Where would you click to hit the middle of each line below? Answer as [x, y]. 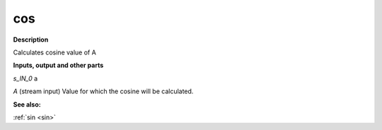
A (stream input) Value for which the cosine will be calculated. [103, 91]
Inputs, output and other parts [58, 65]
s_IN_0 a [25, 78]
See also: [27, 104]
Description [31, 40]
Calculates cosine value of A [55, 52]
